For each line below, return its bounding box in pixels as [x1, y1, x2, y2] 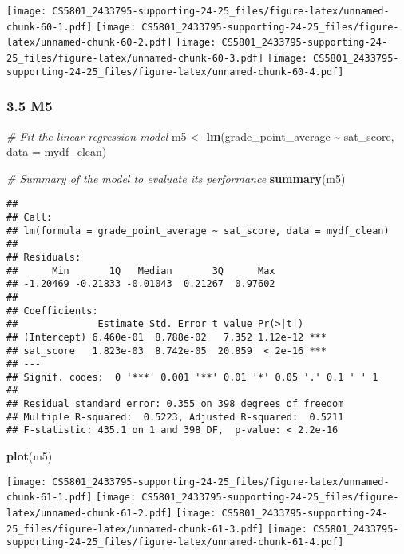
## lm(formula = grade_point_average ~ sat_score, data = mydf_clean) [6, 225, 390, 237]
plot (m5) [6, 448, 53, 464]
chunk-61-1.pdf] [6, 492, 93, 504]
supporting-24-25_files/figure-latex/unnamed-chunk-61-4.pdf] [6, 536, 344, 548]
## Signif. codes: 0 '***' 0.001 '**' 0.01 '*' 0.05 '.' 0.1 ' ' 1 [6, 371, 378, 383]
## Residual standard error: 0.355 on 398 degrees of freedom [6, 398, 344, 410]
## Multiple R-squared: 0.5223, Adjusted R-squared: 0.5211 [6, 411, 344, 423]
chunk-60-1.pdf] [6, 21, 93, 33]
